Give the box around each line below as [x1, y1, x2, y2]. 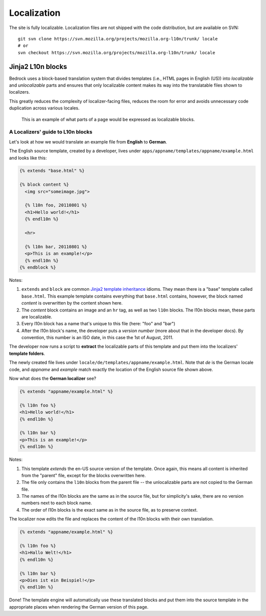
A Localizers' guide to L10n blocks [9, 129, 93, 136]
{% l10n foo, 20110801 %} [25, 203, 87, 208]
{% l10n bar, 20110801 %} [25, 244, 87, 249]
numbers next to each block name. [21, 500, 92, 506]
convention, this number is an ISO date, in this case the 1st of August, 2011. [21, 335, 173, 341]
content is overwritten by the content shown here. [21, 300, 123, 306]
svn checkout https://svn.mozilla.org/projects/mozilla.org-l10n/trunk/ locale [18, 50, 215, 55]
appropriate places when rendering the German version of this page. [9, 604, 149, 610]
